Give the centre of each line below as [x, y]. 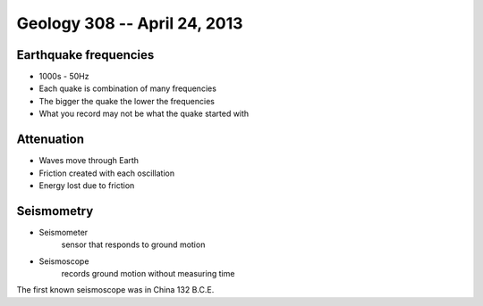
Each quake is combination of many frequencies [127, 88]
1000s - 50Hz [64, 77]
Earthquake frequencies [85, 55]
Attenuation [51, 140]
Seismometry [55, 211]
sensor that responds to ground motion [133, 244]
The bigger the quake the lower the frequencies [127, 101]
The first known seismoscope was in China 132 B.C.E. [115, 290]
